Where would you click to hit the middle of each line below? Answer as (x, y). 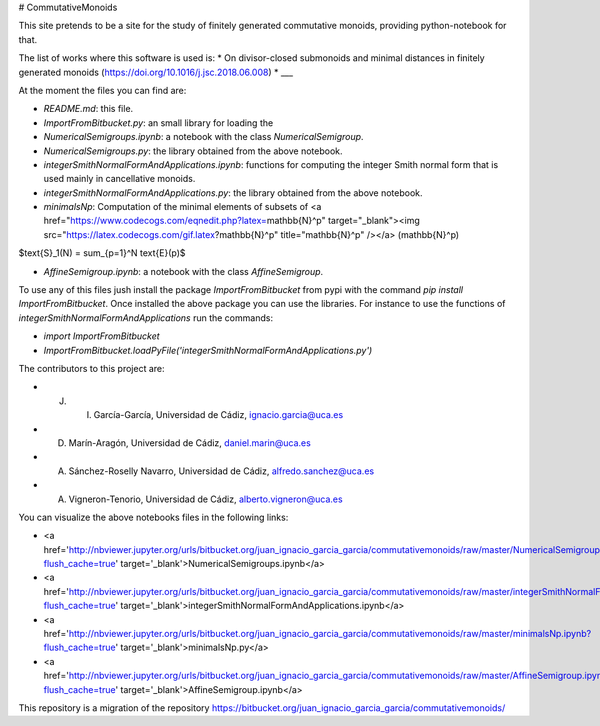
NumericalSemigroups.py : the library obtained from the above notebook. (193, 151)
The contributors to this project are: (91, 368)
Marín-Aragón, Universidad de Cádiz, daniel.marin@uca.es (190, 442)
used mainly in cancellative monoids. (119, 179)
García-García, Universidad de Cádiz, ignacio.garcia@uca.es (218, 415)
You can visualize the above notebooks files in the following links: (153, 517)
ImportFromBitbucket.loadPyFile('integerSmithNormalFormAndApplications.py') (208, 350)
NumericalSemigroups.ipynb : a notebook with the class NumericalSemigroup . (203, 137)
